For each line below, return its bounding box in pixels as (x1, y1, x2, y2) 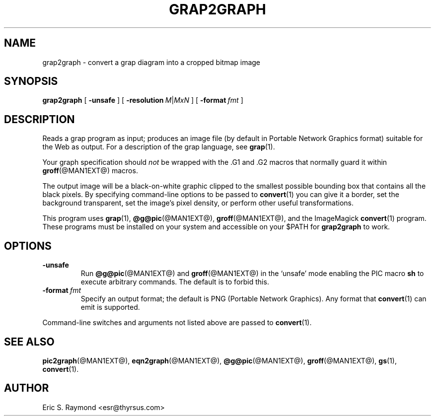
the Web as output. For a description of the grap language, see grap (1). (42, 142, 275, 151)
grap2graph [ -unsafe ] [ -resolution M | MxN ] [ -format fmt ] (42, 96, 243, 105)
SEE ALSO (4, 335, 55, 348)
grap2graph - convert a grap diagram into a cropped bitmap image (42, 58, 261, 67)
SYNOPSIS (4, 75, 58, 88)
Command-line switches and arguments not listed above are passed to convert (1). (42, 318, 312, 327)
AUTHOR (4, 382, 49, 395)
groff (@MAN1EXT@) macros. (42, 166, 138, 175)
